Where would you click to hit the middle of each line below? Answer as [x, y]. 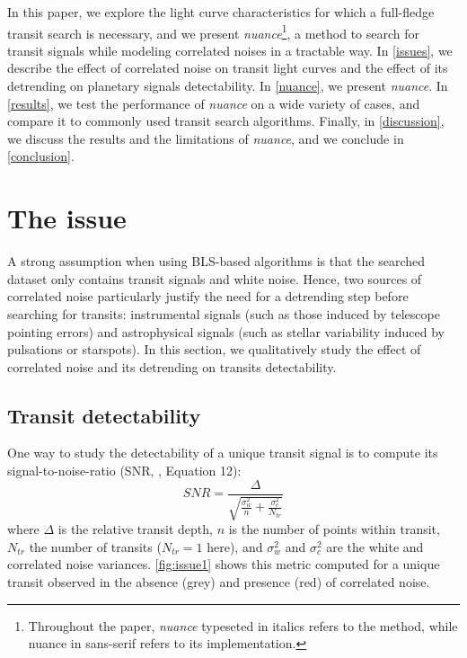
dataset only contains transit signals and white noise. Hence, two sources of [215, 278]
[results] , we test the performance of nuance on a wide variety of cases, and [214, 103]
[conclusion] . [41, 156]
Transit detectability [104, 415]
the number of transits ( [95, 546]
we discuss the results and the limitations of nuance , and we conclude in [206, 138]
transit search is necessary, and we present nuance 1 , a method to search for [214, 31]
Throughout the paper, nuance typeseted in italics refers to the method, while [243, 625]
